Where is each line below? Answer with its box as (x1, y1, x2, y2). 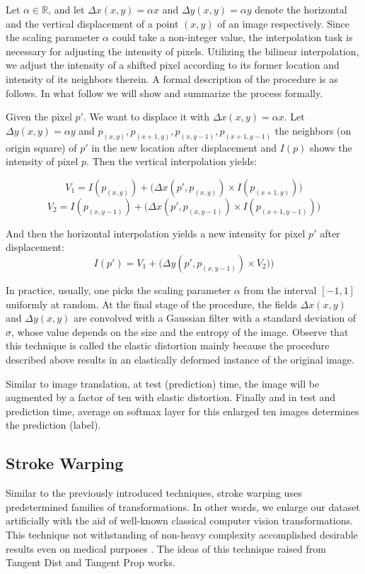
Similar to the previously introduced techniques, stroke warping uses (6, 485, 302, 500)
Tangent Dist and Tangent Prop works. (6, 555, 175, 570)
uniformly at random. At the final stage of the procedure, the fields (6, 296, 297, 311)
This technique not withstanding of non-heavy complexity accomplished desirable (6, 527, 358, 541)
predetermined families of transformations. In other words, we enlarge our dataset (6, 499, 360, 514)
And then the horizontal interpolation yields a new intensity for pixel (6, 225, 306, 240)
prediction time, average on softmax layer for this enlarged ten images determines (6, 403, 359, 418)
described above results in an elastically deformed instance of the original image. (6, 351, 354, 366)
